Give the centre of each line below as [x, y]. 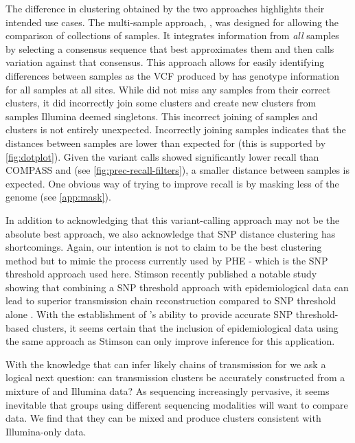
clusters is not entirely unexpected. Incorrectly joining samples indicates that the [176, 129]
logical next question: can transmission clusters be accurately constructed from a [175, 377]
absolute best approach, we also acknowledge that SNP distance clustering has [171, 233]
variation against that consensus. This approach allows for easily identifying [165, 62]
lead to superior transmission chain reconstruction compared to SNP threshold [171, 300]
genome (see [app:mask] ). [58, 197]
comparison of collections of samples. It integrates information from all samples [172, 35]
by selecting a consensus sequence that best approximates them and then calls [170, 48]
